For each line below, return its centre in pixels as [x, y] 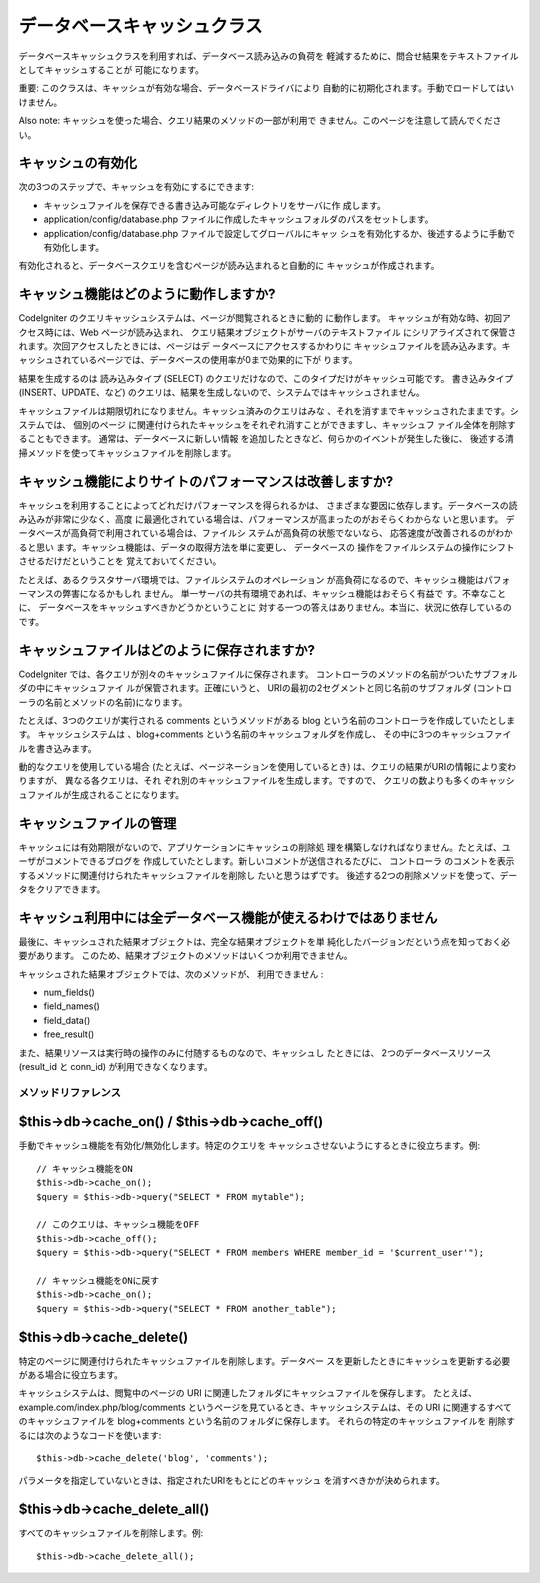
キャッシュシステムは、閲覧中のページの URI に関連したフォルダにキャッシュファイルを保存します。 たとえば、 [247, 1393]
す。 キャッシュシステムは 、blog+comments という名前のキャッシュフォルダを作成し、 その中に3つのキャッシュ [251, 734]
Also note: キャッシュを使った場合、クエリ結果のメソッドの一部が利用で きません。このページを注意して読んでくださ [260, 121]
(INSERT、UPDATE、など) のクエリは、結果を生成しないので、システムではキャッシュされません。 [221, 392]
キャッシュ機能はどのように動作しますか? [147, 294]
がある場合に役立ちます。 [71, 1375]
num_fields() [69, 992]
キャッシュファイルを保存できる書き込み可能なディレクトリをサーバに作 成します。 [215, 205]
